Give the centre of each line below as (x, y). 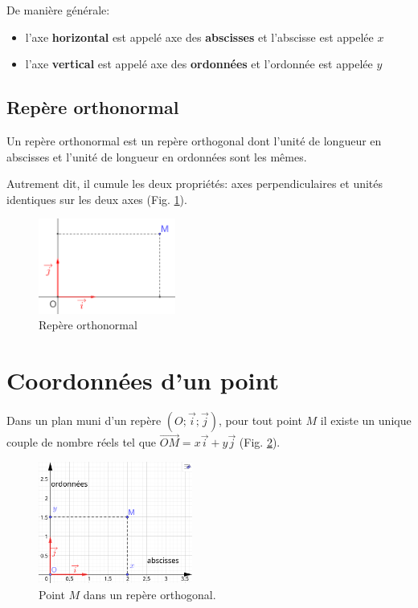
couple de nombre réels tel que (82, 442)
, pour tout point (260, 420)
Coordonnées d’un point (143, 380)
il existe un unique (366, 420)
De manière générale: (58, 10)
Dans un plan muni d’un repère (84, 420)
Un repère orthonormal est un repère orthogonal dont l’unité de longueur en (194, 140)
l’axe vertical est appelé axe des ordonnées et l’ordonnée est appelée (199, 64)
